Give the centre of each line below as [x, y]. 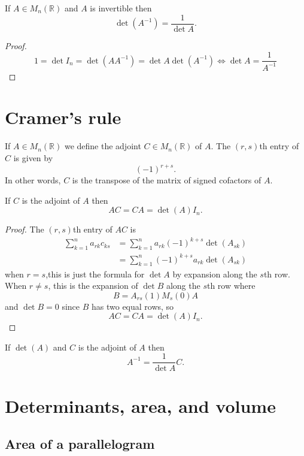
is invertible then [121, 8]
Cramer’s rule [63, 117]
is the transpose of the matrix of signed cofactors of [167, 180]
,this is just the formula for [95, 274]
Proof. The [25, 229]
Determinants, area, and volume [140, 405]
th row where [231, 286]
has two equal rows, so [133, 306]
